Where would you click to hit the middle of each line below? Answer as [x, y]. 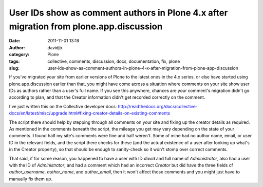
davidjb [55, 47]
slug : [14, 68]
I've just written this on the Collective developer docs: [63, 106]
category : [19, 55]
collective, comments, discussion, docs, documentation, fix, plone [114, 61]
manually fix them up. [31, 179]
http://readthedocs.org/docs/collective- [158, 106]
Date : [15, 41]
